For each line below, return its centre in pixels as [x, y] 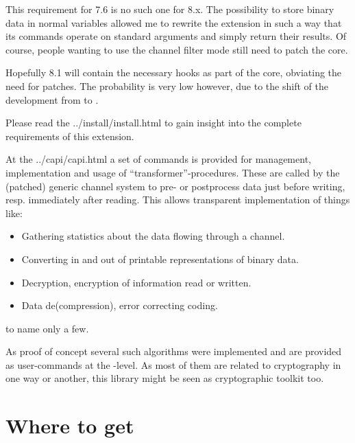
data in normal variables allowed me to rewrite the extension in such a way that [174, 22]
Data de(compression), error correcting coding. [120, 305]
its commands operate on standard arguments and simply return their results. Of [176, 36]
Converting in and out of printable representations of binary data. [160, 259]
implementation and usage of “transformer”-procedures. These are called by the [173, 172]
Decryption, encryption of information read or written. [136, 282]
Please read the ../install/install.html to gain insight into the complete [154, 123]
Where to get [70, 425]
